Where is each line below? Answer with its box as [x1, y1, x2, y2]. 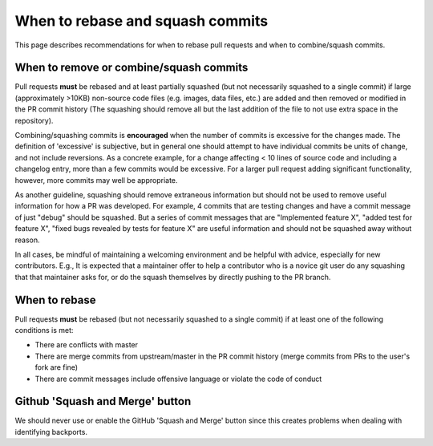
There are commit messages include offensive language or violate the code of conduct [34, 374, 322, 383]
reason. [14, 235, 40, 245]
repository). [14, 116, 54, 125]
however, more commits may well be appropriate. [14, 175, 178, 184]
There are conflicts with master [34, 340, 139, 350]
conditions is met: [14, 326, 74, 334]
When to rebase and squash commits [14, 12, 269, 30]
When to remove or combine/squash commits [14, 61, 249, 75]
